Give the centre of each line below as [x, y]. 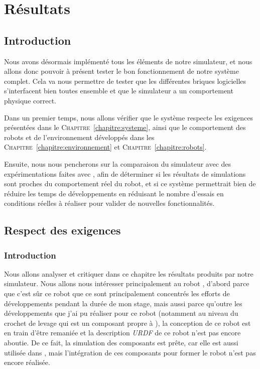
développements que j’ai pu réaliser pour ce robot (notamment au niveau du [121, 313]
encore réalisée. [27, 362]
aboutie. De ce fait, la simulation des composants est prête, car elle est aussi [121, 343]
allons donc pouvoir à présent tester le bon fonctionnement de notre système [121, 71]
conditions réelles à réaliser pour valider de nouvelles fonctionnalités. [109, 203]
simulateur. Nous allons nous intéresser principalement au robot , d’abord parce [127, 283]
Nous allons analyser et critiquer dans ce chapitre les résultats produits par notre [129, 273]
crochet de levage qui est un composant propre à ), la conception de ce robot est [127, 323]
